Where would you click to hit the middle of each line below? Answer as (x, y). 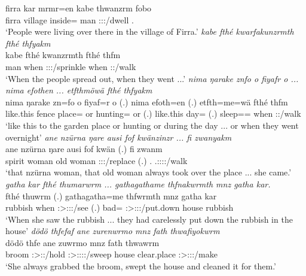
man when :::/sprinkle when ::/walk (71, 66)
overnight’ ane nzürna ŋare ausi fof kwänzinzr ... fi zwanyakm (119, 137)
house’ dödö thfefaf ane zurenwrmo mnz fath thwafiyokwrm (113, 231)
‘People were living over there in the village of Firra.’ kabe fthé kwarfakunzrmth (150, 31)
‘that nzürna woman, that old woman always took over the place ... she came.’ (149, 172)
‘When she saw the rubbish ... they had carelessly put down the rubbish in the (149, 219)
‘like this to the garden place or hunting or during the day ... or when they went (152, 125)
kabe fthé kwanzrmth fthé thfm (63, 55)
